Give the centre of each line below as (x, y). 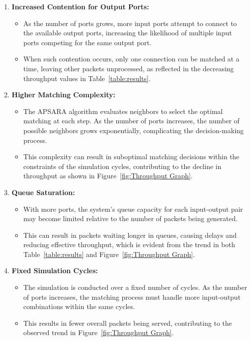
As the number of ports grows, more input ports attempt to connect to (130, 23)
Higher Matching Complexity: (63, 95)
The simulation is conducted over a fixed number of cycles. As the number (135, 287)
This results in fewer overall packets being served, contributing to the (128, 323)
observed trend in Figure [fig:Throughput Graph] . (98, 332)
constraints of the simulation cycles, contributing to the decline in (122, 166)
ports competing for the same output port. (87, 42)
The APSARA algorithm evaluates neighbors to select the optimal (123, 111)
